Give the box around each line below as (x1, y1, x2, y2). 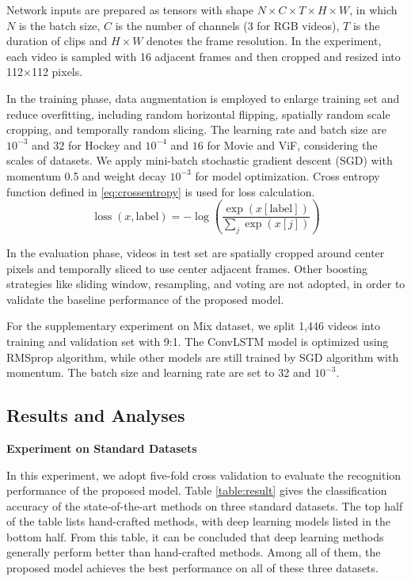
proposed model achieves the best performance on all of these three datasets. (6, 560, 379, 576)
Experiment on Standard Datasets (6, 439, 197, 456)
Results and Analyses (6, 403, 185, 427)
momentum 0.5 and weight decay (6, 167, 166, 184)
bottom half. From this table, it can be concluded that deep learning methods (6, 528, 384, 545)
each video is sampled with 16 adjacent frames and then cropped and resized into (6, 47, 401, 64)
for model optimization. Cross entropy (195, 167, 380, 184)
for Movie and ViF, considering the (207, 136, 378, 153)
